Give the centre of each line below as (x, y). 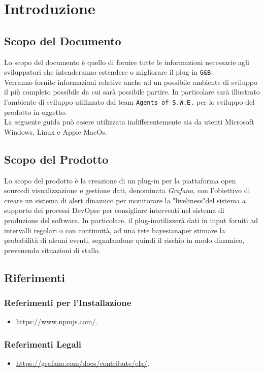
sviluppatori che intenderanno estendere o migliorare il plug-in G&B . (109, 72)
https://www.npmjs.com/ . (57, 321)
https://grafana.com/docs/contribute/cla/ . (83, 363)
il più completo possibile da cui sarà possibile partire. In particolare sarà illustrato (132, 92)
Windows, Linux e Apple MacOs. (56, 131)
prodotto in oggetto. (36, 112)
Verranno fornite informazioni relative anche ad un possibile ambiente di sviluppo (131, 82)
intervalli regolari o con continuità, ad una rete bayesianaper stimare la (115, 230)
